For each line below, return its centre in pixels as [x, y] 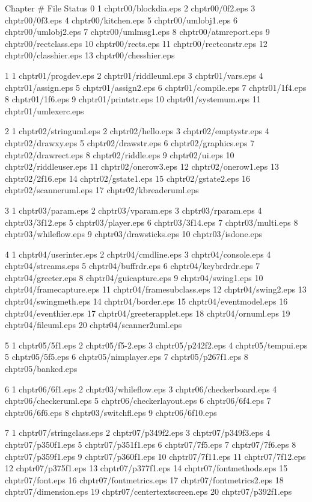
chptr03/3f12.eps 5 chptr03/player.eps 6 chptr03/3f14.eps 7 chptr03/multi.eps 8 [151, 222]
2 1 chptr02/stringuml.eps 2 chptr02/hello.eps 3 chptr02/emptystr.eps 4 [137, 131]
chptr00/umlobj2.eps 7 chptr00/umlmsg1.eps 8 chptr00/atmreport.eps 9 [137, 32]
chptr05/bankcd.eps [41, 369]
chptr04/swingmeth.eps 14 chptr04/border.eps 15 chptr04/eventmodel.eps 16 [146, 301]
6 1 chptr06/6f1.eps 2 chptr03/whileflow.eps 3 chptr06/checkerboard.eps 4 [141, 389]
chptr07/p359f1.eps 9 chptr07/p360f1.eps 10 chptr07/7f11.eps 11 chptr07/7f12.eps [155, 456]
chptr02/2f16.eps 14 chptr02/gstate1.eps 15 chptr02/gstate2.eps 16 [128, 178]
